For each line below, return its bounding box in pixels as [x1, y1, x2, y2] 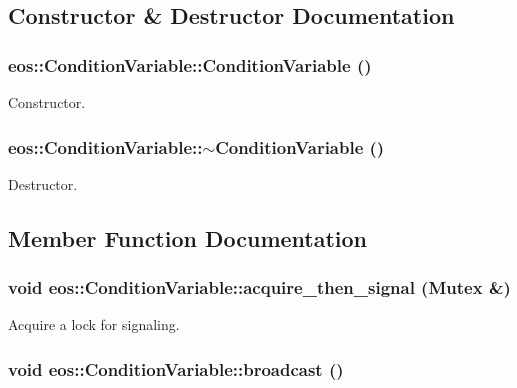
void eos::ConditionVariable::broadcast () [8, 356, 344, 381]
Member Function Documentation [8, 222, 368, 253]
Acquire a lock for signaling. [8, 314, 180, 335]
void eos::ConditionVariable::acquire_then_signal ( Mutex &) [8, 275, 511, 300]
